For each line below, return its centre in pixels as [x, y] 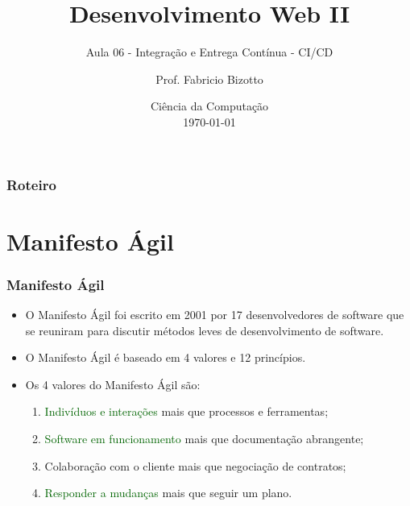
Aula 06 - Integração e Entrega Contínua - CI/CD [209, 52]
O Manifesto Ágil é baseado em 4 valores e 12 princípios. [166, 357]
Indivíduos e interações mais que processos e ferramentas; [186, 411]
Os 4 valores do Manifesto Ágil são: [113, 384]
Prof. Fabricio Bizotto [209, 79]
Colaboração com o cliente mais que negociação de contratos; [195, 465]
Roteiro [31, 184]
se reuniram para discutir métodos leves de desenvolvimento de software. [205, 330]
